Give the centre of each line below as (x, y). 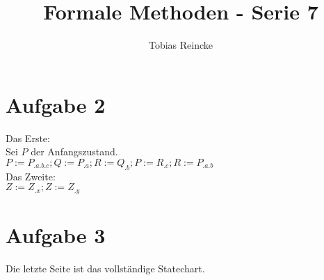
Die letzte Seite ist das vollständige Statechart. (105, 268)
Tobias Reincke (181, 45)
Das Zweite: (31, 176)
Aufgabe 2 (56, 104)
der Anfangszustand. (74, 151)
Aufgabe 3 (56, 234)
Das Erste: (28, 138)
